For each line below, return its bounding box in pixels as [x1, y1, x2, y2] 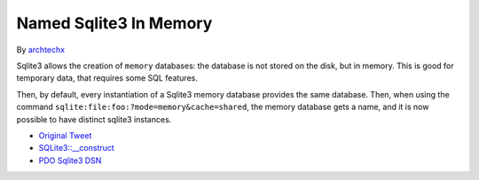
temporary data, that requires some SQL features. [16, 73, 199, 83]
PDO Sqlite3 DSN [38, 155, 102, 166]
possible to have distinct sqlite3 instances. [16, 113, 172, 124]
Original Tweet [38, 129, 92, 141]
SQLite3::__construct [38, 143, 114, 153]
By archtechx [16, 44, 66, 55]
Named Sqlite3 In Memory [16, 13, 213, 33]
